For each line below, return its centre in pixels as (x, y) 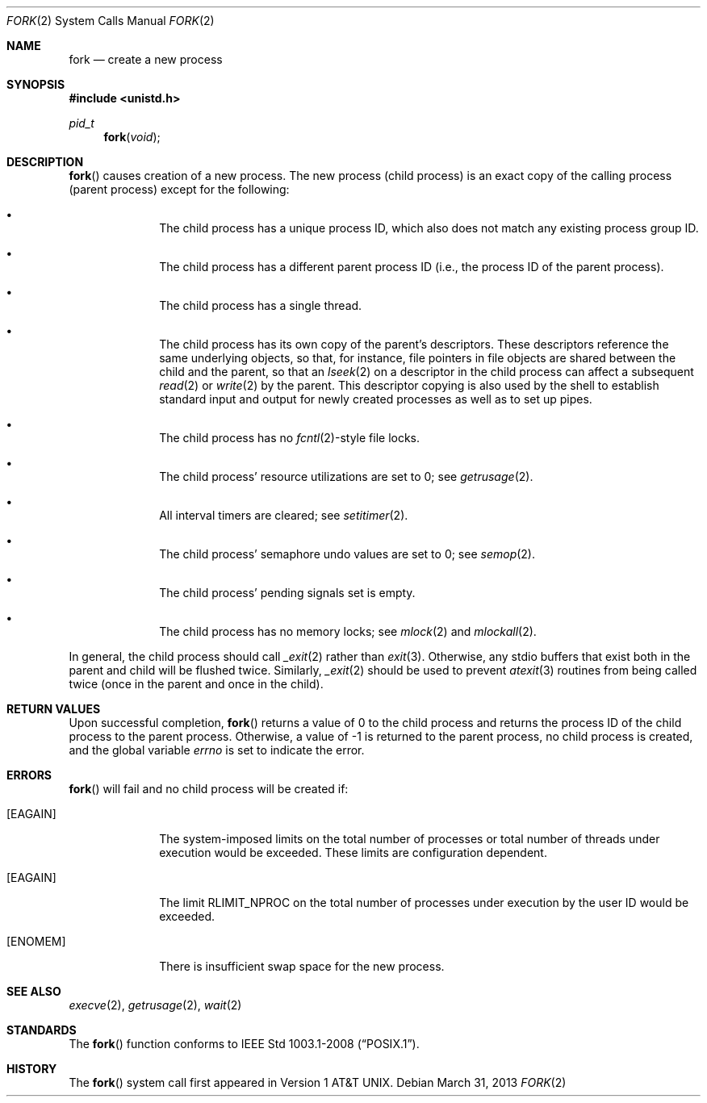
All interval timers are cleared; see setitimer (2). (284, 515)
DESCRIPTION (45, 162)
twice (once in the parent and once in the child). (196, 684)
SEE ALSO (34, 991)
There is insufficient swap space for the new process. (302, 966)
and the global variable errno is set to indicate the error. (217, 750)
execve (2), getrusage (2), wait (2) (155, 1005)
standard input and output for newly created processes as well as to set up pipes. (376, 399)
